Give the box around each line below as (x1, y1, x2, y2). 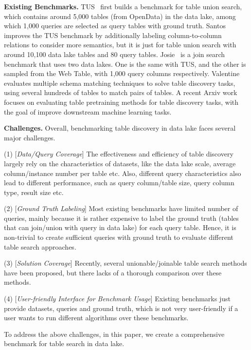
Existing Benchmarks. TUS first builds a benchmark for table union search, (4, 1, 242, 11)
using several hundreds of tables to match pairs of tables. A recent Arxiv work (4, 87, 237, 97)
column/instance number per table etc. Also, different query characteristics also (4, 168, 241, 178)
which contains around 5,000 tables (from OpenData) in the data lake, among (4, 11, 236, 21)
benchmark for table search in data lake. (4, 338, 125, 349)
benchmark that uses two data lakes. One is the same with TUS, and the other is (4, 58, 246, 69)
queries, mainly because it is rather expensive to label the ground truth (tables (4, 213, 239, 223)
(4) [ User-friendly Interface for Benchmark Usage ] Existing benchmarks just (4, 293, 231, 304)
